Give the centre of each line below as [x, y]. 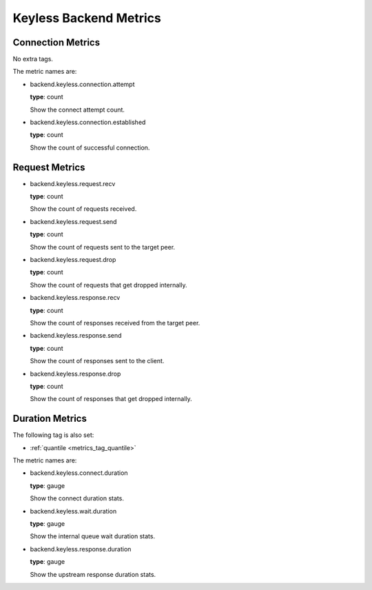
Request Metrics [49, 167]
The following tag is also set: [53, 435]
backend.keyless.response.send [76, 336]
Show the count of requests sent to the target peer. [103, 247]
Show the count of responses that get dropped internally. [111, 399]
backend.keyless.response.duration [81, 549]
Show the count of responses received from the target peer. [115, 323]
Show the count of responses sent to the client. [97, 361]
